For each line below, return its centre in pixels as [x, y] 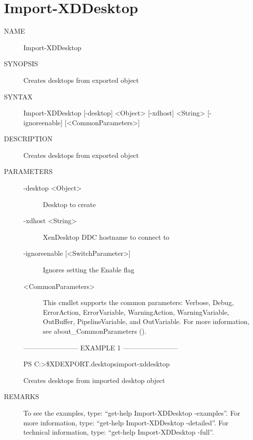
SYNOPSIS [21, 64]
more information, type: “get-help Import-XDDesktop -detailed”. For [126, 422]
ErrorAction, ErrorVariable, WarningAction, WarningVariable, [136, 312]
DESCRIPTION [28, 139]
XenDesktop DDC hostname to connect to [106, 237]
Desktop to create [69, 204]
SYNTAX [18, 96]
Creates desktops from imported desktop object [94, 380]
